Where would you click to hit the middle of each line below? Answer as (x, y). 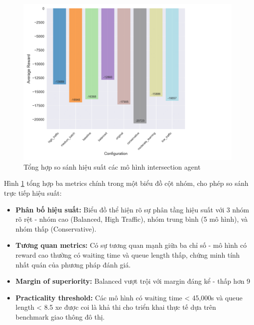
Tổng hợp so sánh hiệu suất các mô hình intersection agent (112, 166)
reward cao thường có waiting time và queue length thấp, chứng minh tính (127, 254)
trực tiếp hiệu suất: (33, 192)
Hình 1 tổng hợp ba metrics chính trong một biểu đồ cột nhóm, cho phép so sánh (126, 183)
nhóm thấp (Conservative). (56, 228)
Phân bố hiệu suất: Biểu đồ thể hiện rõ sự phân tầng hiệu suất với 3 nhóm (132, 209)
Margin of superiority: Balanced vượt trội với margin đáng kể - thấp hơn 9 (133, 281)
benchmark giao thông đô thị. (60, 316)
